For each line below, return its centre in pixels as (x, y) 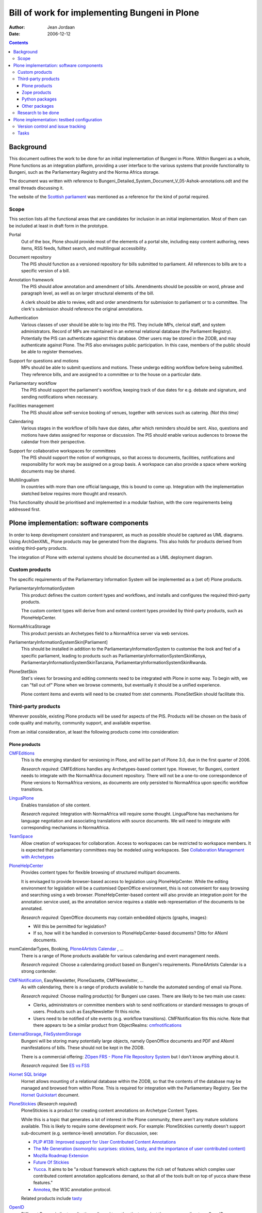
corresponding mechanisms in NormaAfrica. (65, 827)
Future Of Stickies (51, 1163)
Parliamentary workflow (33, 383)
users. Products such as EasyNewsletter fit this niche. (87, 1012)
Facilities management (32, 406)
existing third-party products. (38, 548)
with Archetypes (38, 857)
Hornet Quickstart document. (50, 1095)
